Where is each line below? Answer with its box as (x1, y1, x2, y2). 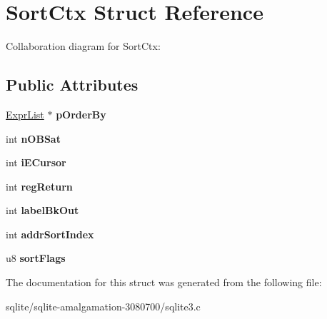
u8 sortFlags (6, 250, 66, 265)
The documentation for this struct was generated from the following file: (6, 275, 322, 290)
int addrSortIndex (6, 226, 94, 241)
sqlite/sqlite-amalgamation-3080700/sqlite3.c (6, 298, 201, 313)
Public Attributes (6, 74, 139, 96)
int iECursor (6, 155, 66, 170)
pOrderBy (56, 106, 106, 121)
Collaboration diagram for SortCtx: (6, 39, 161, 54)
